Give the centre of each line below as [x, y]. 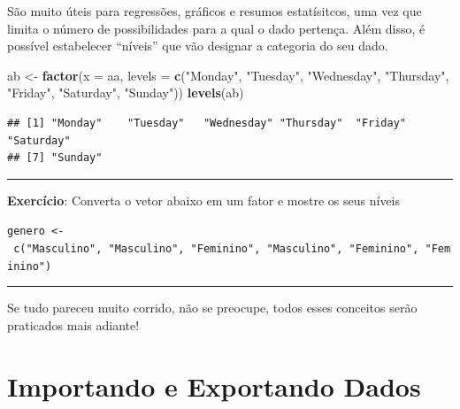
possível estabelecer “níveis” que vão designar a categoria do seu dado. [198, 46]
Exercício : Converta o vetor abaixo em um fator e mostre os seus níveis [204, 200]
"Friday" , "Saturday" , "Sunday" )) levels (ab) [126, 93]
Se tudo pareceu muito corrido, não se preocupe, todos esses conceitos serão [212, 308]
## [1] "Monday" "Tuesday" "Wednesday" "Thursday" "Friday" [207, 123]
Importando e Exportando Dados [214, 386]
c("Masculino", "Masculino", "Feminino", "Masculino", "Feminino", [216, 249]
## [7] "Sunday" [55, 158]
